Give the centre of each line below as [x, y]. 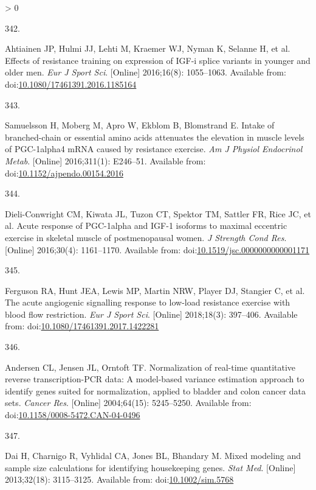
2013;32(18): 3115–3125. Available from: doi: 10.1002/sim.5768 [119, 479]
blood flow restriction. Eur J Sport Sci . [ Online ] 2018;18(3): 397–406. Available [151, 314]
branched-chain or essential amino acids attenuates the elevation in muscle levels [155, 137]
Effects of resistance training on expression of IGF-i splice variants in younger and [158, 60]
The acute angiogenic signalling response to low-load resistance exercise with [148, 302]
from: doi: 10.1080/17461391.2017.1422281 [82, 326]
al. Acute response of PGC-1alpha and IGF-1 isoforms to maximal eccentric [146, 226]
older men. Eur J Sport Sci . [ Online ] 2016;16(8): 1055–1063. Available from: [146, 72]
